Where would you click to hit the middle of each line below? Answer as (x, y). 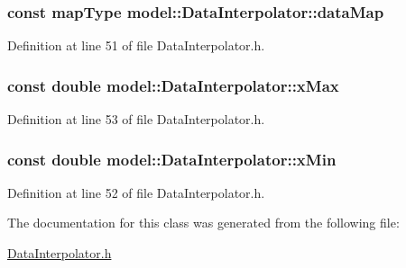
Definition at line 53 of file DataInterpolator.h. (136, 119)
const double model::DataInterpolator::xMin (172, 159)
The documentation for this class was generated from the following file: (203, 223)
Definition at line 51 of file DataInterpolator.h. (136, 45)
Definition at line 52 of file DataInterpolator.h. (136, 192)
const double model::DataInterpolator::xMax (173, 85)
